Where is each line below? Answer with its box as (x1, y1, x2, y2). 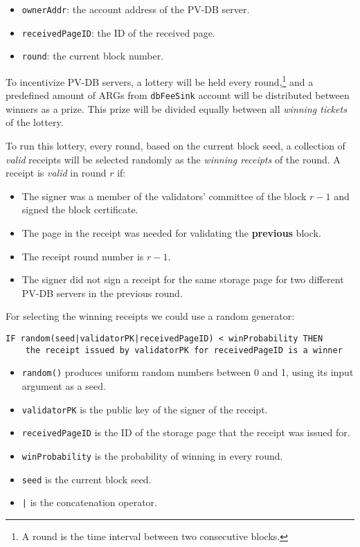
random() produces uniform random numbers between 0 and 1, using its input (21, 365, 354, 379)
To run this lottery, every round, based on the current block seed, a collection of (6, 138, 345, 153)
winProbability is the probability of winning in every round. (21, 448, 283, 463)
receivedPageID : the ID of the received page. (21, 25, 215, 39)
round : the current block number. (21, 48, 164, 63)
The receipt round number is (21, 249, 144, 263)
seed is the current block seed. (21, 472, 152, 486)
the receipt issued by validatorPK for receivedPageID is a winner (25, 345, 343, 355)
